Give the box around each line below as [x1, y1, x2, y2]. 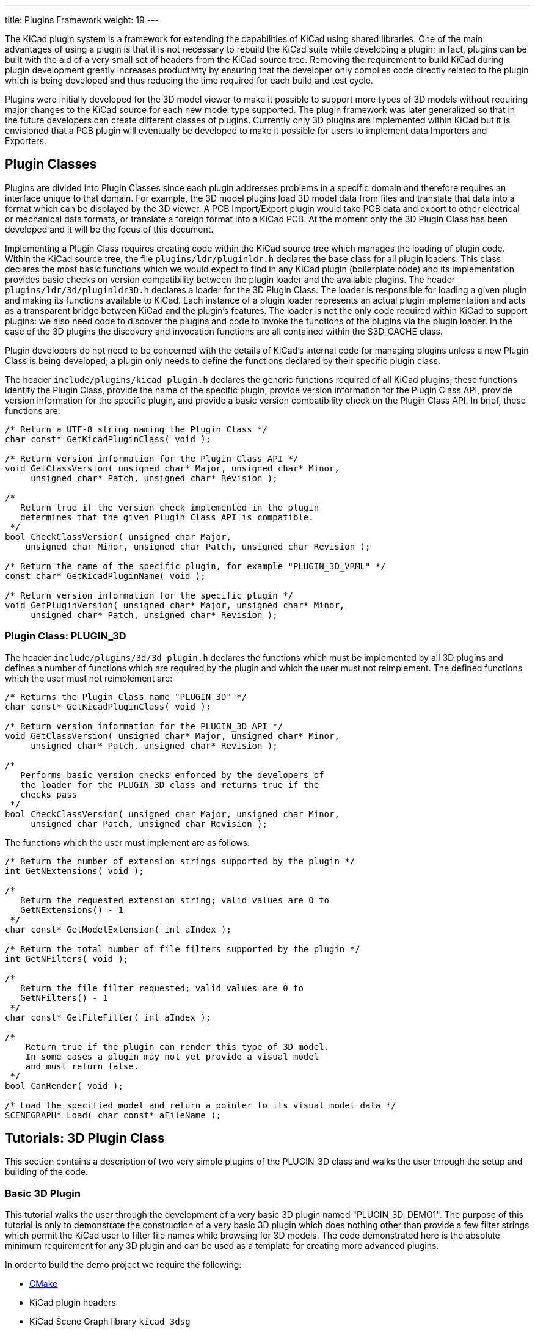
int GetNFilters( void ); [5, 953, 129, 964]
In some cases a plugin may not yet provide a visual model [25, 1051, 319, 1061]
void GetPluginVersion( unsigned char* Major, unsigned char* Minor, [5, 600, 345, 610]
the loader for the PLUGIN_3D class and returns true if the [20, 779, 319, 790]
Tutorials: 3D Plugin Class [5, 1130, 165, 1146]
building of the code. [5, 1166, 89, 1177]
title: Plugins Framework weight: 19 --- [5, 15, 159, 25]
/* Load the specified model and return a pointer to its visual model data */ [5, 1100, 396, 1110]
